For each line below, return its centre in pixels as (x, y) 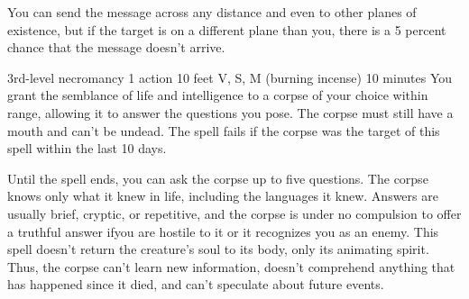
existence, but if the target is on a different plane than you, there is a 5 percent (227, 29)
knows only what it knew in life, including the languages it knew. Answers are (223, 196)
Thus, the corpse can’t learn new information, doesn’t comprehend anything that (231, 266)
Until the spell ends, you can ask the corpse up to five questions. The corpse (218, 178)
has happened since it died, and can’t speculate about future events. (196, 284)
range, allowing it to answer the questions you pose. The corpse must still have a (230, 112)
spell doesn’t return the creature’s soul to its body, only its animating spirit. (218, 249)
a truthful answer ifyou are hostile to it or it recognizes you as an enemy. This (223, 231)
